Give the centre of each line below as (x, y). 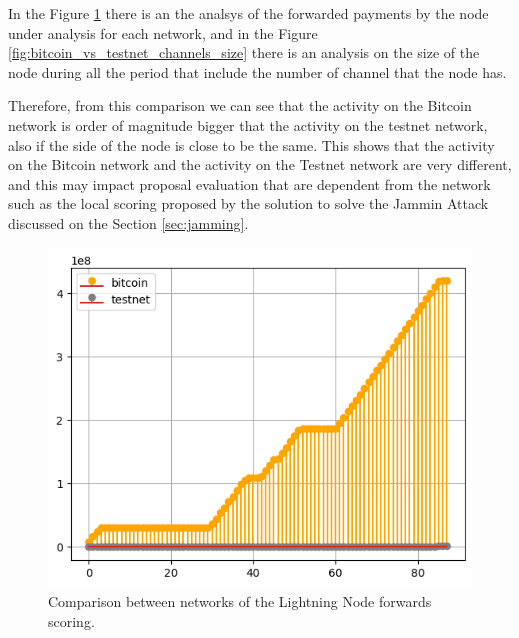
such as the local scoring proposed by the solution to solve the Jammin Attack (248, 203)
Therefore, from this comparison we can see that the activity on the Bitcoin (240, 105)
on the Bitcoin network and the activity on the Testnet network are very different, (260, 164)
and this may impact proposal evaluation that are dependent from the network (249, 183)
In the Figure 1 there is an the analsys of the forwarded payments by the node (248, 13)
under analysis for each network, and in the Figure (163, 32)
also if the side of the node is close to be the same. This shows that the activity (251, 144)
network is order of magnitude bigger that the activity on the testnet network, (248, 124)
